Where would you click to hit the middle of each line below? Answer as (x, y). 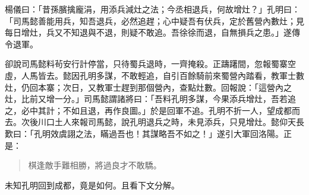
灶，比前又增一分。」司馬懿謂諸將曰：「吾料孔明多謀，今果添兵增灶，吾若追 (150, 99)
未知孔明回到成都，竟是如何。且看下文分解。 (92, 185)
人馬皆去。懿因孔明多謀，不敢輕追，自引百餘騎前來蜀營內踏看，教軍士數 (163, 75)
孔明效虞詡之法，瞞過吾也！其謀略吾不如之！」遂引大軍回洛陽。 (158, 133)
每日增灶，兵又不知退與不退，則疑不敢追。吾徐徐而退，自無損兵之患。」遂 (148, 32)
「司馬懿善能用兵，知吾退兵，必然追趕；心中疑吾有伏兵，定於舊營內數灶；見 (154, 20)
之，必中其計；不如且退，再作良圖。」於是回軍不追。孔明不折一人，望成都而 (152, 110)
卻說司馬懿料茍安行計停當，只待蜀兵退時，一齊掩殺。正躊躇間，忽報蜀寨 (146, 64)
